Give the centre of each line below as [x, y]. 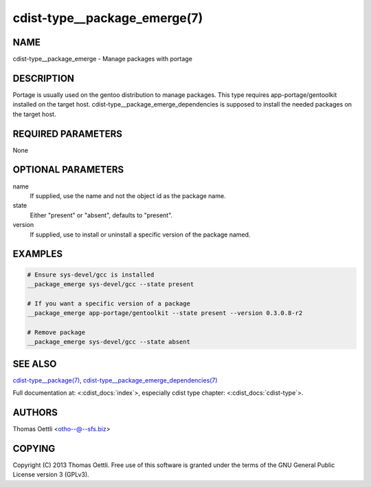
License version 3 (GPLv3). [51, 475]
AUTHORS [35, 412]
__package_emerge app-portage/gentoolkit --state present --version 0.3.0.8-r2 [165, 313]
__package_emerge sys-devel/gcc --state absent [109, 342]
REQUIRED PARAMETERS [68, 134]
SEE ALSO [35, 364]
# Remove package [56, 332]
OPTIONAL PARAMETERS [68, 170]
